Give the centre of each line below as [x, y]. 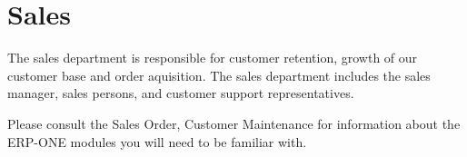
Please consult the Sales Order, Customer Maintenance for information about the [234, 123]
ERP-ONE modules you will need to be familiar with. [157, 141]
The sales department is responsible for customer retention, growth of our [213, 58]
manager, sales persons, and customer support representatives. [181, 93]
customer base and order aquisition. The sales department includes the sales [219, 75]
